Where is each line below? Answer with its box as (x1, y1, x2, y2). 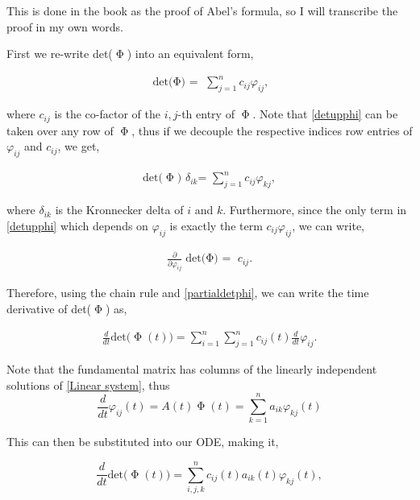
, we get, (57, 138, 100, 155)
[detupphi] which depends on (6, 217, 148, 233)
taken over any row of (6, 122, 114, 138)
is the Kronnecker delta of (55, 201, 184, 218)
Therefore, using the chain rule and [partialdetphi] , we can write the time (6, 284, 369, 301)
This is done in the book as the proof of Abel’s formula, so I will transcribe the (6, 2, 398, 19)
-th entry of (177, 105, 235, 122)
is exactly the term (169, 217, 263, 233)
